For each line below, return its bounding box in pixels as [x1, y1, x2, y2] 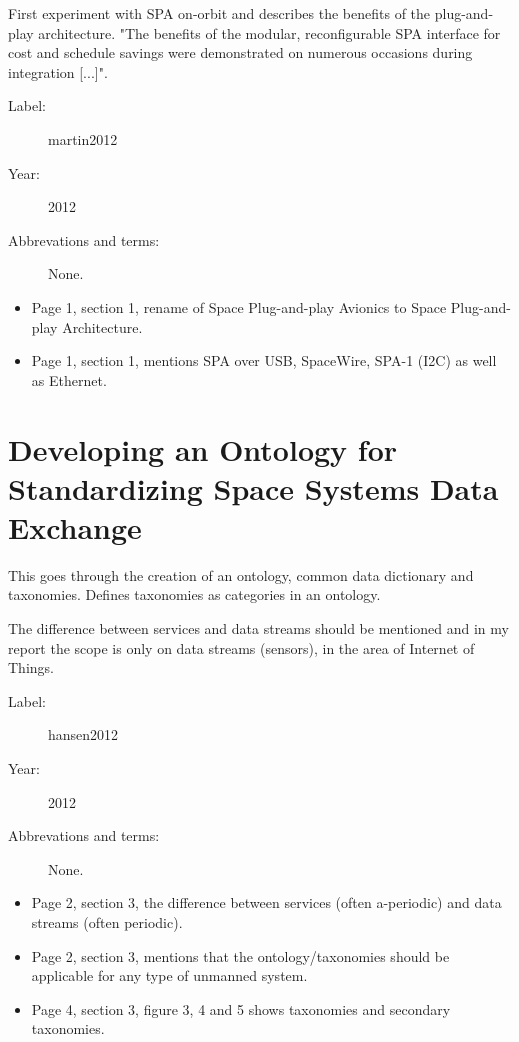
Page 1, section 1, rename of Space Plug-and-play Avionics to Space [31, 296, 447, 317]
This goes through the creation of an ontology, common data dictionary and [8, 564, 474, 585]
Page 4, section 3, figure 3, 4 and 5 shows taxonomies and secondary [31, 998, 451, 1019]
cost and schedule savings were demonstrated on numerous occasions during [8, 42, 473, 63]
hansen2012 [48, 724, 119, 745]
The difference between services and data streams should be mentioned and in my [8, 618, 509, 638]
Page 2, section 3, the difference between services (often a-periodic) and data [31, 892, 502, 913]
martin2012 [48, 128, 118, 149]
